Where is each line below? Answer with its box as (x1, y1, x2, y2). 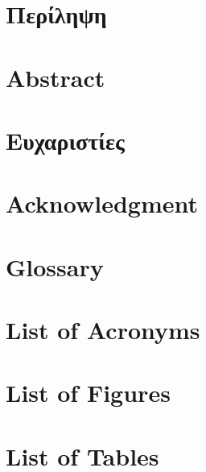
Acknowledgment (6, 187, 198, 220)
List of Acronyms (6, 313, 200, 346)
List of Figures (6, 376, 171, 409)
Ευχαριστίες (6, 123, 125, 156)
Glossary (6, 250, 104, 283)
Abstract (6, 60, 105, 93)
